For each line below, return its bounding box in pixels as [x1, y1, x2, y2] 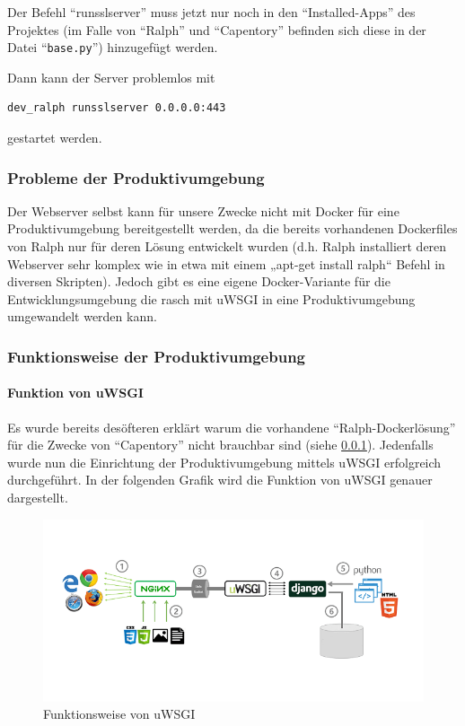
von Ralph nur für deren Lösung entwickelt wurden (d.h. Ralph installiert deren [7, 237, 447, 256]
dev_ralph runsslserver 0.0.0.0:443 [7, 101, 226, 115]
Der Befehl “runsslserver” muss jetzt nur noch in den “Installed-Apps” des [7, 3, 416, 21]
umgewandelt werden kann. [7, 307, 157, 326]
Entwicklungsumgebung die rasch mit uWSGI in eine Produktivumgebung [7, 289, 416, 308]
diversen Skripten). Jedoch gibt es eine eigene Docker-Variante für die [7, 272, 390, 291]
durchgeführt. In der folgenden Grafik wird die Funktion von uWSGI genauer [7, 470, 433, 489]
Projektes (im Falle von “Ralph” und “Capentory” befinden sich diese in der [7, 20, 426, 39]
